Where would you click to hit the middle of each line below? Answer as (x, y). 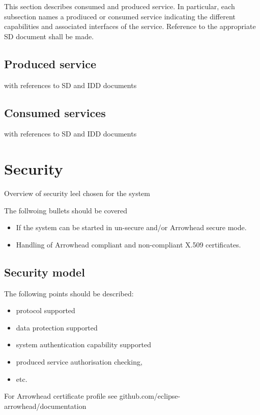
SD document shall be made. (49, 36)
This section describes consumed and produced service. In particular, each (120, 6)
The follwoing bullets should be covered (66, 210)
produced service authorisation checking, (79, 362)
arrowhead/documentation (45, 406)
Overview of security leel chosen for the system (77, 193)
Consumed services (55, 112)
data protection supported (57, 327)
